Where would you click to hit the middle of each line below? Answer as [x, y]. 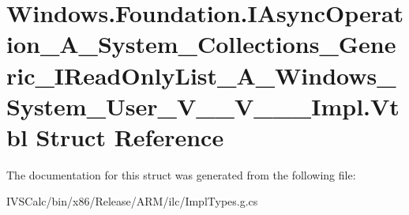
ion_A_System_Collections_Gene [201, 44]
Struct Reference [130, 136]
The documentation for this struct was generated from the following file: [181, 174]
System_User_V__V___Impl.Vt [203, 106]
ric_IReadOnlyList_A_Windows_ [201, 75]
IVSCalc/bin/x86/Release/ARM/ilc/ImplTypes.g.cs [132, 201]
